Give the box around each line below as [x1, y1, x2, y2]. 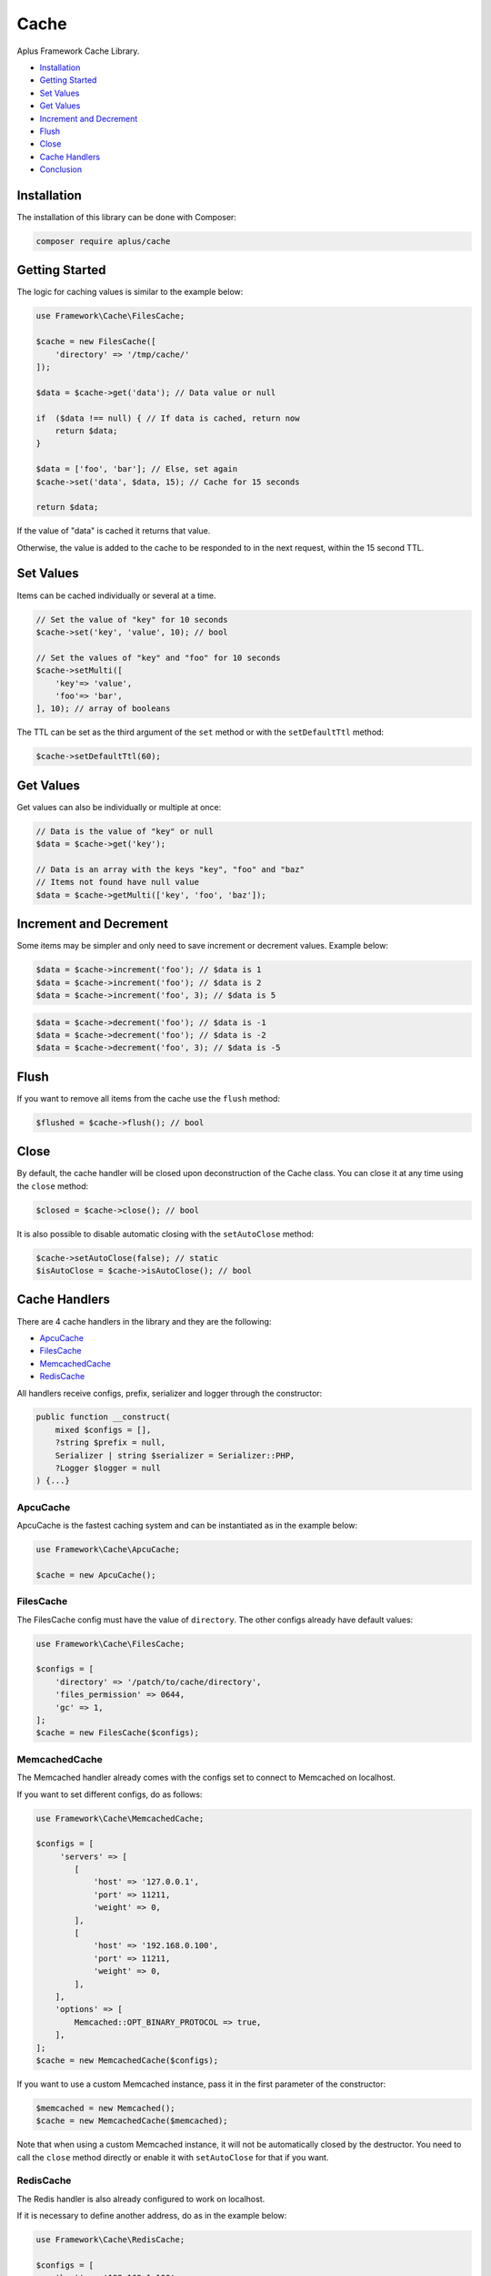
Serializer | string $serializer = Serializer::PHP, [55, 1450, 296, 1460]
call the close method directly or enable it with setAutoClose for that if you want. [16, 2151, 329, 2162]
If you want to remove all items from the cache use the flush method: [16, 1092, 281, 1103]
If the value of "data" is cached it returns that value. [16, 525, 211, 536]
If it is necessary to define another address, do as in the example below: [16, 2210, 287, 2221]
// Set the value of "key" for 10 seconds [35, 615, 228, 625]
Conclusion [39, 164, 83, 175]
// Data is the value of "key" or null [35, 826, 214, 837]
